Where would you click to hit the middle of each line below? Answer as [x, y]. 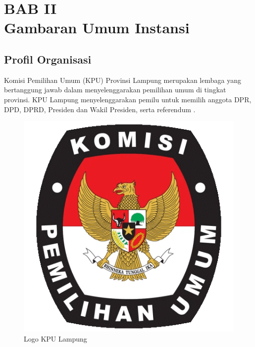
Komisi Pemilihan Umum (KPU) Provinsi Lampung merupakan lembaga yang [123, 80]
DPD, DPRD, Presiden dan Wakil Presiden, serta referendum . [100, 109]
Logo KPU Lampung [55, 338]
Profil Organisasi [48, 59]
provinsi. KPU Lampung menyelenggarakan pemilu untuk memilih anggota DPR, [128, 99]
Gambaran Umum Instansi [97, 28]
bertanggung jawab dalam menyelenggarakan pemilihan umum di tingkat [115, 90]
